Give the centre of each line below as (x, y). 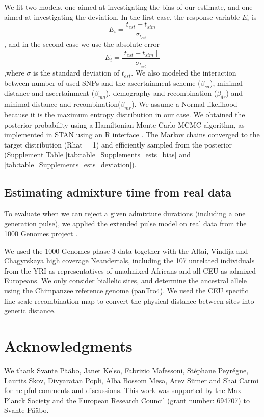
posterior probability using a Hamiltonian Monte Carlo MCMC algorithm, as (124, 124)
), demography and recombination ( (161, 93)
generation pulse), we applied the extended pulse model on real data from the (125, 223)
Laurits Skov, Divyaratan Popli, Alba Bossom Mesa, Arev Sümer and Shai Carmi (131, 380)
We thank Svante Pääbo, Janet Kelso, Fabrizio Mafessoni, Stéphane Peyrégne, (126, 370)
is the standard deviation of (76, 73)
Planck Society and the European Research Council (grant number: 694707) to (127, 400)
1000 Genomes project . (41, 234)
